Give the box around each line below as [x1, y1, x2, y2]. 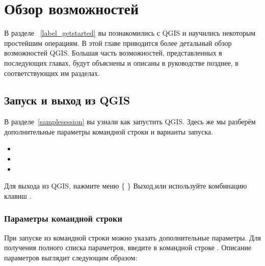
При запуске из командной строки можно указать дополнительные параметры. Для [4, 232, 261, 243]
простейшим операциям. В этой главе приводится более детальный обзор [4, 37, 232, 48]
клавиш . [4, 190, 32, 201]
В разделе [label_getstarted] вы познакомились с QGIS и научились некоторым [4, 28, 256, 38]
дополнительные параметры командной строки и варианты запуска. [4, 126, 213, 137]
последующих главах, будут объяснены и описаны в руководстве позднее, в [4, 57, 238, 68]
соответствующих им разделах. [4, 67, 100, 78]
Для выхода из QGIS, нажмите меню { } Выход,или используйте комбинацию [4, 180, 247, 191]
